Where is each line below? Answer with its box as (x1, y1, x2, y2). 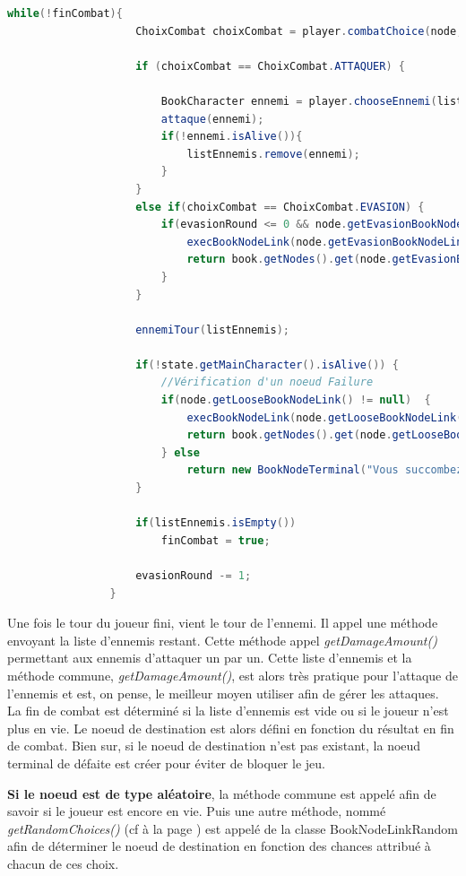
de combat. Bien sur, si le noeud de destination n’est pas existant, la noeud (7, 736, 421, 755)
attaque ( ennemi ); (160, 112, 264, 126)
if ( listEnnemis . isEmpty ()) (135, 516, 297, 530)
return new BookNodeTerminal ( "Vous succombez (186, 464, 463, 477)
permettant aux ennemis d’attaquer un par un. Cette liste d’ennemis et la (7, 648, 412, 667)
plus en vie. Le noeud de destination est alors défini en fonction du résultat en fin (7, 718, 454, 737)
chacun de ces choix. (7, 854, 119, 872)
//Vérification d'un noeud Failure (160, 376, 374, 389)
